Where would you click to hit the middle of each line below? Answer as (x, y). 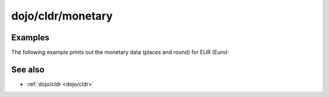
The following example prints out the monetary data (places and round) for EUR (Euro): (120, 52)
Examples (30, 38)
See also (28, 69)
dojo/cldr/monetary (62, 16)
